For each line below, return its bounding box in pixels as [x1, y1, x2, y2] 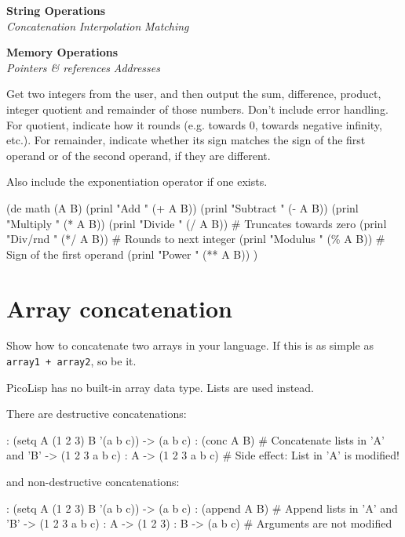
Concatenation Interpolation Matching [6, 17, 189, 34]
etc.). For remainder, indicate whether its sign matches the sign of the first [6, 132, 366, 148]
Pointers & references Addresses [6, 59, 160, 75]
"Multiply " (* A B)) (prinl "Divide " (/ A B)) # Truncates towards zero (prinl [6, 215, 387, 231]
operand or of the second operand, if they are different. [6, 147, 271, 163]
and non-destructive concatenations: [6, 474, 180, 490]
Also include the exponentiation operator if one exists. [6, 173, 268, 190]
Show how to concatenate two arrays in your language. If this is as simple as [6, 337, 374, 354]
